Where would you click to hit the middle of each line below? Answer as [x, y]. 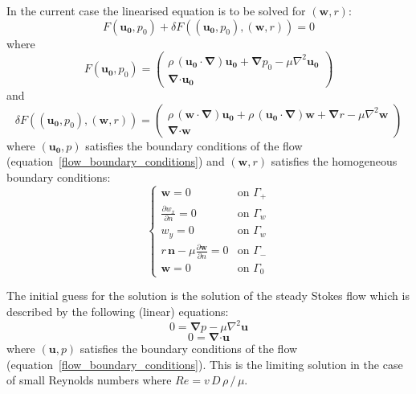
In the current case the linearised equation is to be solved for [156, 10]
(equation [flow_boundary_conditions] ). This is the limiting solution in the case [205, 364]
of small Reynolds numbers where [89, 380]
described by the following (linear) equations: [118, 311]
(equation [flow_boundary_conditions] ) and [116, 161]
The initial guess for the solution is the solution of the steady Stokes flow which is [208, 295]
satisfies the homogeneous [334, 161]
